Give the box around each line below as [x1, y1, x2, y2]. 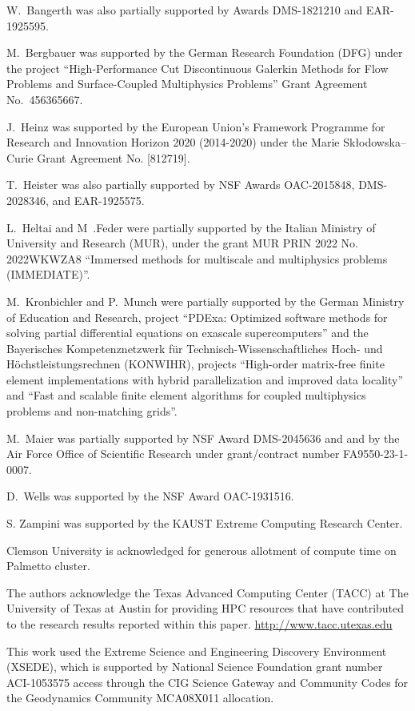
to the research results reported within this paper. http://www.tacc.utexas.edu [6, 616, 393, 632]
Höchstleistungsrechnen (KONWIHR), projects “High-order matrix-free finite [6, 355, 385, 372]
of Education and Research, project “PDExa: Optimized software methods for [6, 308, 388, 325]
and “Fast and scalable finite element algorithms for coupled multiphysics [6, 387, 366, 404]
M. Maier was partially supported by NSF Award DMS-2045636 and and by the [6, 429, 400, 446]
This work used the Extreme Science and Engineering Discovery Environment [6, 642, 387, 659]
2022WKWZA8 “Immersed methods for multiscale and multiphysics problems [6, 250, 388, 267]
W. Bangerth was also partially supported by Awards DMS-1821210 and [6, 2, 363, 18]
